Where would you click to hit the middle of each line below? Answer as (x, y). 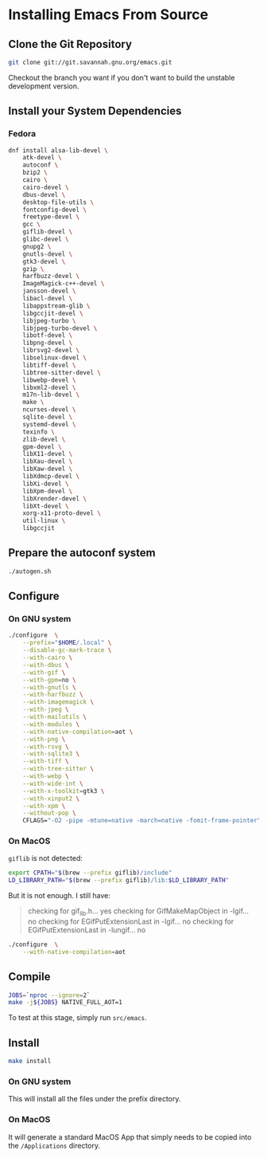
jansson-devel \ (50, 291)
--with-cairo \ (48, 658)
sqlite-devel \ (48, 417)
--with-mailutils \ (55, 717)
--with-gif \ (44, 672)
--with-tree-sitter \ (58, 769)
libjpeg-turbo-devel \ (60, 328)
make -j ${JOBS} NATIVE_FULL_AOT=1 (66, 1003)
